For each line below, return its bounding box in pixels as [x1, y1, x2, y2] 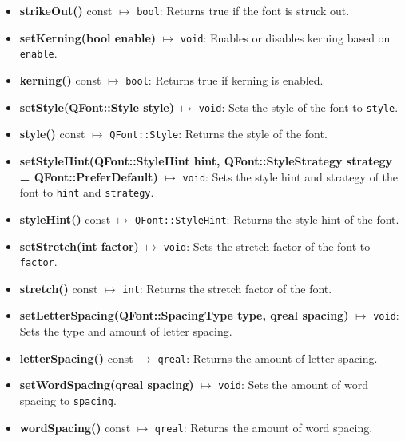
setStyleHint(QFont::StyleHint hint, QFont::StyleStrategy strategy [19, 152, 393, 169]
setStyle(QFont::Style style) [19, 98, 174, 115]
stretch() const [19, 280, 98, 296]
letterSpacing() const [19, 349, 133, 366]
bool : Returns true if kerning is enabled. [125, 71, 324, 88]
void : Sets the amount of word [218, 376, 369, 393]
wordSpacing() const [19, 419, 131, 435]
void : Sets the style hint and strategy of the [182, 168, 399, 185]
